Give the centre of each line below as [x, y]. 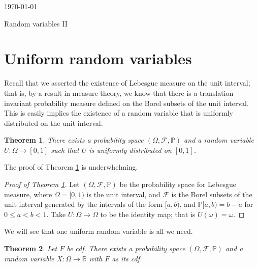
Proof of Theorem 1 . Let [42, 184]
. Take [56, 214]
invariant [18, 103]
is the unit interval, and [123, 194]
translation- [218, 92]
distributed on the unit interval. [54, 123]
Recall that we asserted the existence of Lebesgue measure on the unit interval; [127, 83]
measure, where [28, 194]
